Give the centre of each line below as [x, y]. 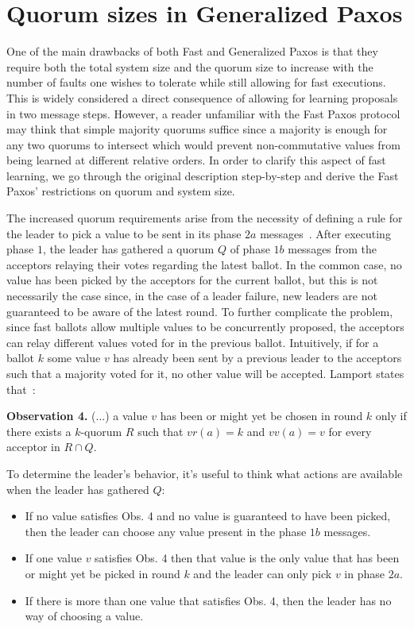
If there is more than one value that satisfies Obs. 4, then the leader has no [208, 600]
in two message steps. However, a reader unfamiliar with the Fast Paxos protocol [203, 113]
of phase [250, 249]
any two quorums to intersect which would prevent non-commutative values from [203, 144]
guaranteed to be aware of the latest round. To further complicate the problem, [200, 311]
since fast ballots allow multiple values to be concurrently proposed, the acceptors [205, 327]
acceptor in [33, 447]
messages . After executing [325, 233]
